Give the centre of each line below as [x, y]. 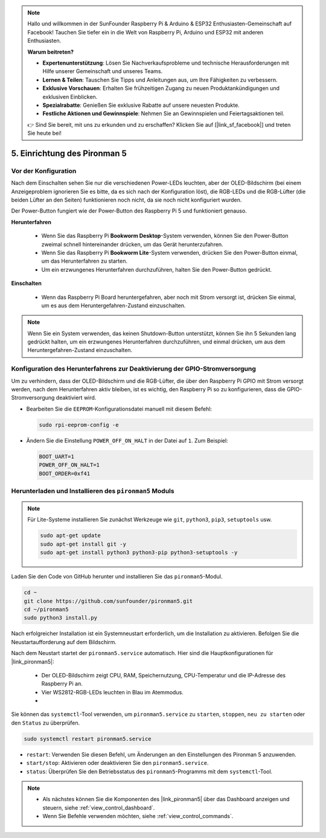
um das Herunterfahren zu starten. [85, 261]
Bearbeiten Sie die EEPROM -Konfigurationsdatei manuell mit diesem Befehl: [119, 409]
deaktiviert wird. [76, 398]
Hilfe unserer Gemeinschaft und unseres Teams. [103, 71]
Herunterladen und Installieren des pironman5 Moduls [93, 491]
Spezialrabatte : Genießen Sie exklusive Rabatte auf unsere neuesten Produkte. [141, 105]
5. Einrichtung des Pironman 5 [69, 153]
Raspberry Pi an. [62, 684]
